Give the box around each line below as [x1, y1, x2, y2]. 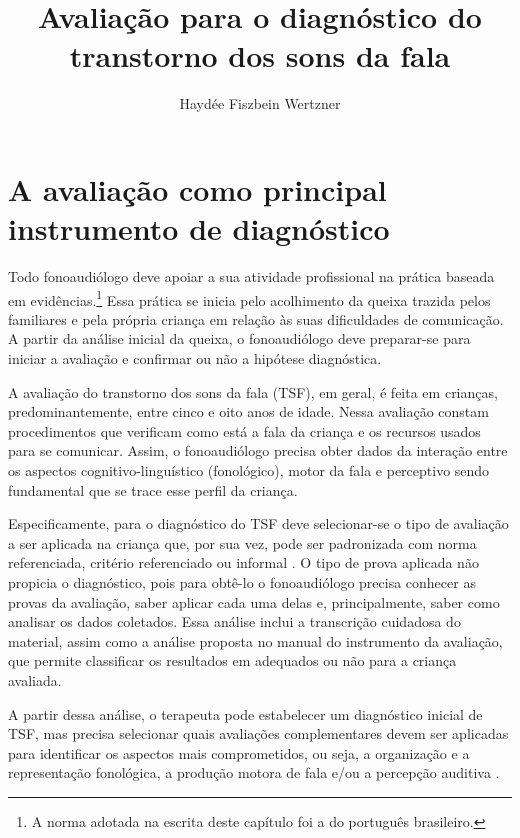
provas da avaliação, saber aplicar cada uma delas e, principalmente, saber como [8, 591, 500, 612]
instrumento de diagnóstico [8, 208, 390, 249]
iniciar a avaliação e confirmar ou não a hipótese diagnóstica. [8, 348, 382, 369]
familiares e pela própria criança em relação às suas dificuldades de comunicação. [8, 308, 504, 329]
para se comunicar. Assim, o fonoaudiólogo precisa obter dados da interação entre [8, 440, 508, 461]
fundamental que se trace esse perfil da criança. [8, 479, 298, 500]
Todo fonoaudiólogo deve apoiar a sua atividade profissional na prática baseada [8, 266, 495, 287]
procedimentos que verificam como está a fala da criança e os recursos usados [8, 420, 481, 441]
